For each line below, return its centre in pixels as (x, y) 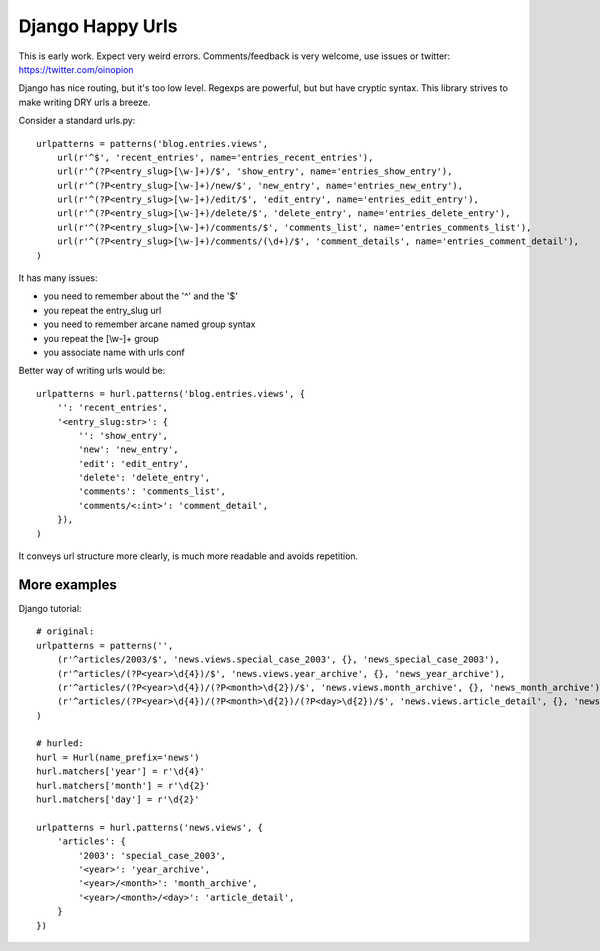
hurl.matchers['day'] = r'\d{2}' (118, 799)
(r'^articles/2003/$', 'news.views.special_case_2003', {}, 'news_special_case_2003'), (278, 659)
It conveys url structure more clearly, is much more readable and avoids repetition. (188, 556)
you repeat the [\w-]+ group (101, 338)
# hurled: (60, 743)
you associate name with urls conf (114, 352)
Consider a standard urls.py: (77, 121)
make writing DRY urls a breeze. (84, 102)
